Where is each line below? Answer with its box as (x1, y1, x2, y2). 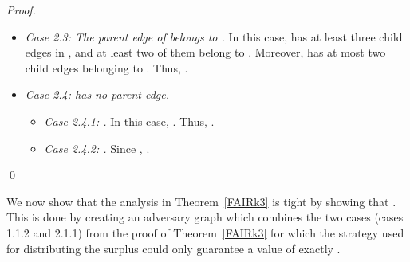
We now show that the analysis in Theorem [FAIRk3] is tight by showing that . (6, 193, 396, 209)
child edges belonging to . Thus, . (25, 59, 188, 76)
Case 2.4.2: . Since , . (44, 139, 150, 156)
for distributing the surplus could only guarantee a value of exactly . (6, 240, 341, 256)
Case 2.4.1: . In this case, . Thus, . (44, 112, 215, 129)
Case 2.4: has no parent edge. (25, 86, 169, 103)
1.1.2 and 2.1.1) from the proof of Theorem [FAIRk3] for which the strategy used (6, 224, 404, 240)
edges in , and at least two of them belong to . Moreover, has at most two (25, 44, 386, 61)
